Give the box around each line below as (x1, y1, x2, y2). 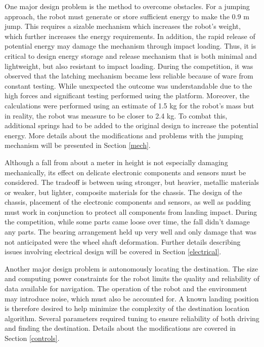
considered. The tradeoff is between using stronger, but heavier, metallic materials (5, 177, 259, 187)
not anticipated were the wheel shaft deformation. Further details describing (5, 236, 241, 247)
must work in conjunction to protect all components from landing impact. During (5, 206, 257, 217)
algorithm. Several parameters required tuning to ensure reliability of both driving (5, 313, 259, 323)
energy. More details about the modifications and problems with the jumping (5, 130, 243, 140)
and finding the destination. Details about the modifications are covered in (5, 323, 236, 333)
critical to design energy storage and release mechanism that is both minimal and (5, 50, 257, 61)
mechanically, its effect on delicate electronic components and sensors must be (5, 167, 246, 177)
